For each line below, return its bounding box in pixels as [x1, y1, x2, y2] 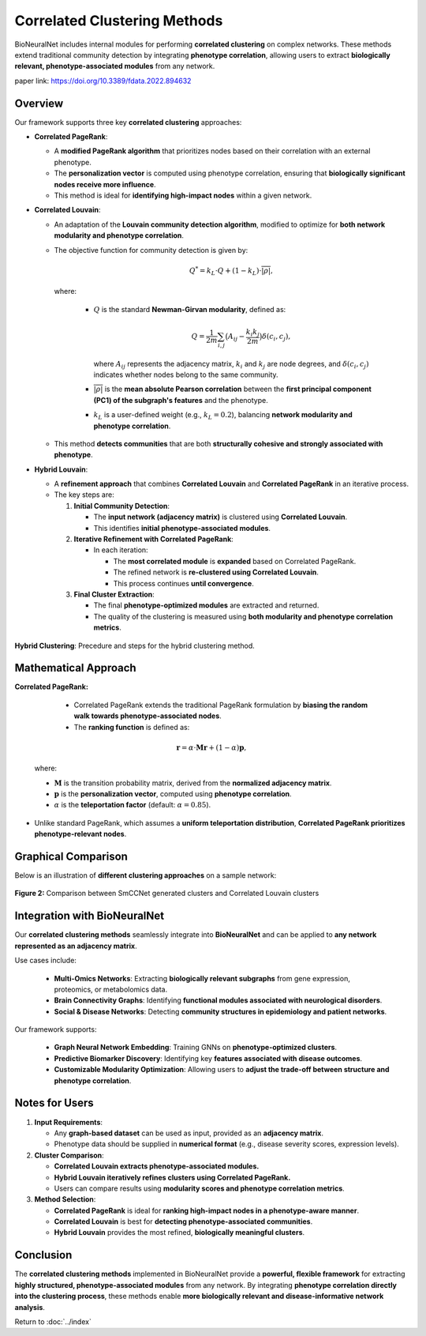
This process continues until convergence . [113, 578, 254, 588]
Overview [14, 96, 64, 110]
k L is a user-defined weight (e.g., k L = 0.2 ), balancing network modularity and [93, 410, 353, 421]
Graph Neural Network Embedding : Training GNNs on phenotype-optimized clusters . [54, 1043, 338, 1052]
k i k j [245, 328, 260, 339]
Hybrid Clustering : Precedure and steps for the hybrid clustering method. [14, 641, 256, 650]
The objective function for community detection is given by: [54, 245, 248, 254]
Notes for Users [14, 1097, 94, 1110]
